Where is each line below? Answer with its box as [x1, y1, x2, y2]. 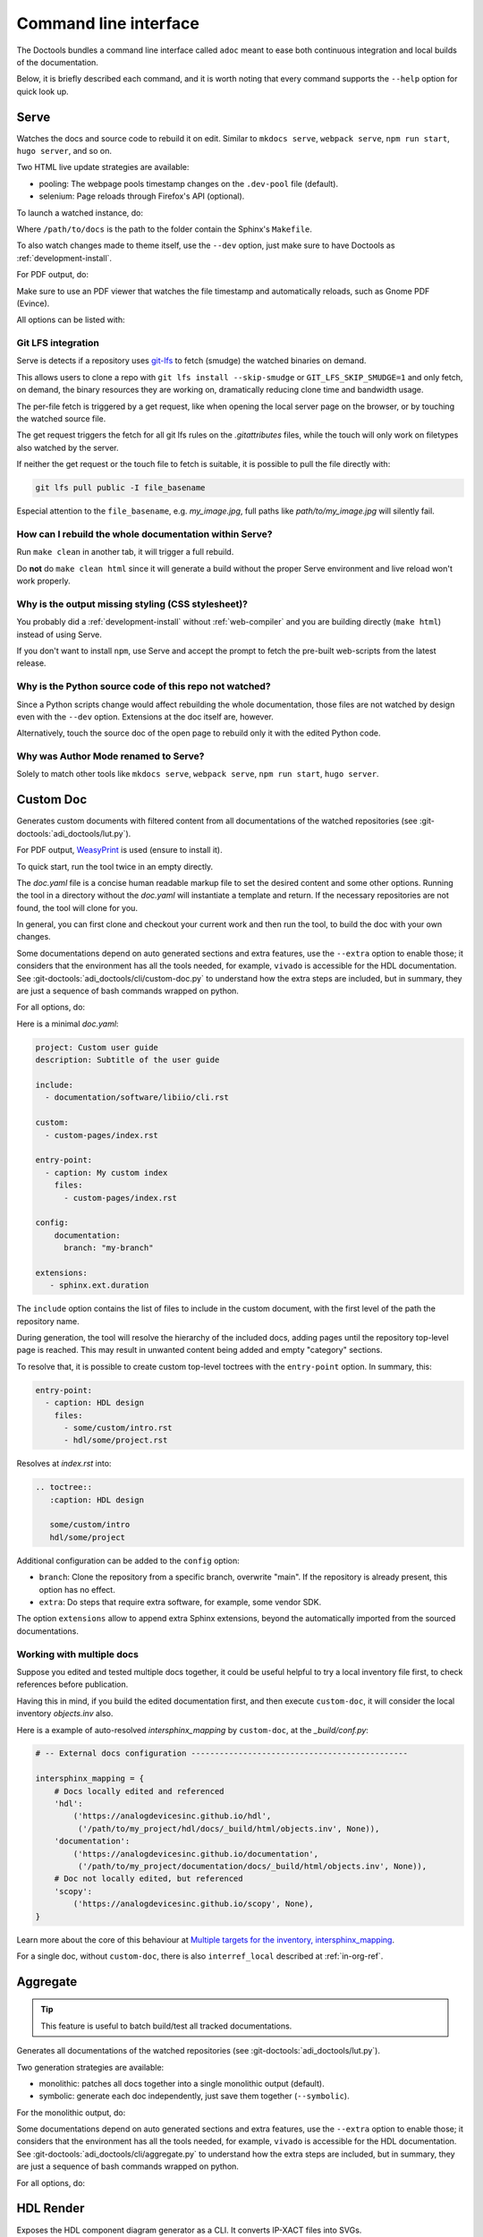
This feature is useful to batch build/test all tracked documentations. [40, 2020, 292, 2031]
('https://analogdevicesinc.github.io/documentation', [72, 1849, 319, 1858]
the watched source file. [16, 413, 106, 424]
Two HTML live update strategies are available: [16, 162, 190, 173]
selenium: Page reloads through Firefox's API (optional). [38, 191, 245, 201]
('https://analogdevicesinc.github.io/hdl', [72, 1811, 272, 1821]
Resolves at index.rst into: [16, 1459, 112, 1469]
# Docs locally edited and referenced [54, 1786, 225, 1796]
